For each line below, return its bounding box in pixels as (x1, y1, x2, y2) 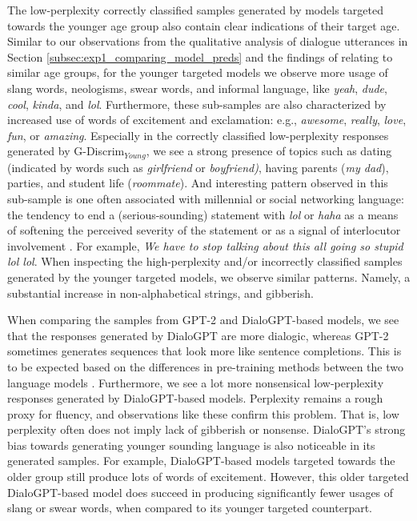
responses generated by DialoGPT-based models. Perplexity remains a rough (7, 390, 383, 407)
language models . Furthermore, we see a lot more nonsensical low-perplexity (7, 374, 384, 391)
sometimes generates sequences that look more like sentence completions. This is (7, 343, 402, 359)
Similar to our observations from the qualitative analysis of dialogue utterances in (7, 33, 408, 50)
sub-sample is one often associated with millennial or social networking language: (7, 190, 404, 206)
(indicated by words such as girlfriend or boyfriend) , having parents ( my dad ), (7, 158, 389, 175)
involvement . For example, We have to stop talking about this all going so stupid (7, 237, 403, 254)
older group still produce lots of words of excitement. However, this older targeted (7, 468, 409, 485)
